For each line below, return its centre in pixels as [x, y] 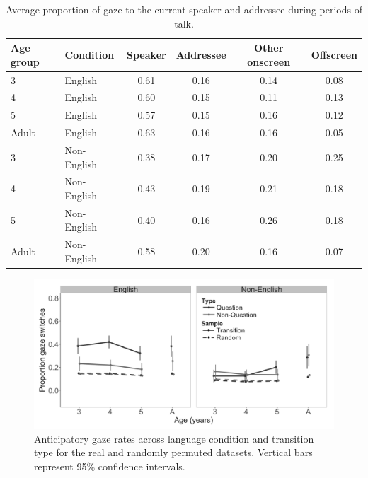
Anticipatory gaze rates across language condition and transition [174, 438]
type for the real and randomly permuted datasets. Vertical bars [173, 452]
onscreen [269, 61]
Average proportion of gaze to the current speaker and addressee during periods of [184, 9]
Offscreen [334, 54]
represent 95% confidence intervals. [110, 466]
